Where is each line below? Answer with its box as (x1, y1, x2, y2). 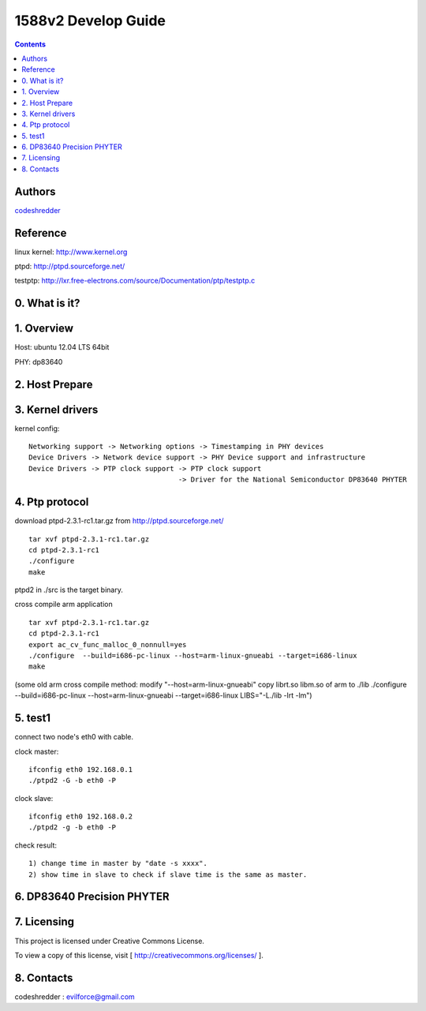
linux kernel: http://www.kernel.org (14, 247, 128, 256)
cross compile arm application (14, 600, 114, 609)
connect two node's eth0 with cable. (14, 732, 134, 742)
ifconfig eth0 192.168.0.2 (28, 812, 133, 821)
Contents (14, 39, 47, 49)
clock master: (14, 747, 59, 756)
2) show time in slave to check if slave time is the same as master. (28, 870, 308, 879)
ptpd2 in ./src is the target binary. (14, 585, 124, 595)
